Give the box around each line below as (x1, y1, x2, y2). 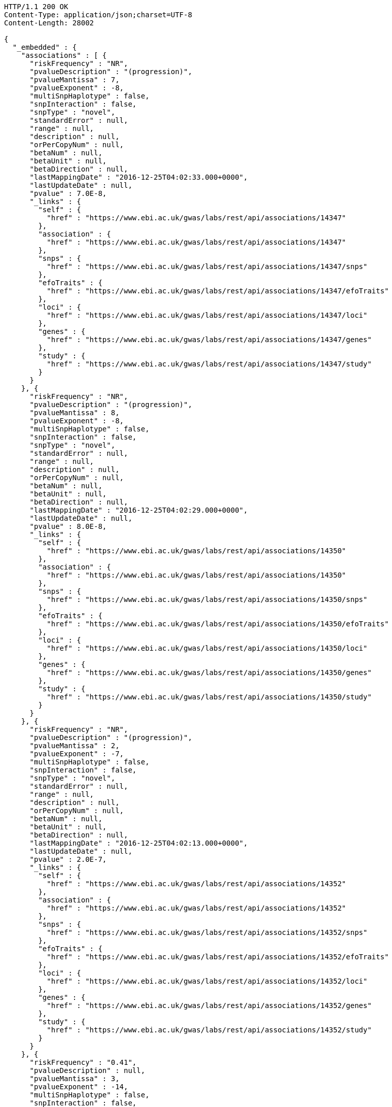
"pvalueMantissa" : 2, (29, 742, 120, 750)
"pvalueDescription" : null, (29, 1066, 146, 1075)
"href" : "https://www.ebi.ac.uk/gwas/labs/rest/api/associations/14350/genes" (47, 668, 372, 677)
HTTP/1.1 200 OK (4, 3, 68, 11)
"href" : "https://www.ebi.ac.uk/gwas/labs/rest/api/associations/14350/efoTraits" (47, 620, 389, 628)
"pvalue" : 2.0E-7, (29, 855, 107, 863)
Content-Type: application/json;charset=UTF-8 (4, 11, 192, 19)
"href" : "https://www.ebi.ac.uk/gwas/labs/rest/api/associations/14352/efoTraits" (47, 953, 389, 961)
